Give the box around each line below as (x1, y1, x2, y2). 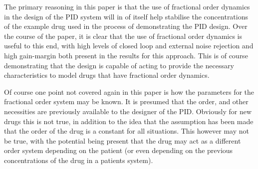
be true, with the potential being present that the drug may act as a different (4, 135, 241, 146)
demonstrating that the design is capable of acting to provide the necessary (4, 60, 234, 70)
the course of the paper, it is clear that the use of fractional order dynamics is (4, 30, 242, 41)
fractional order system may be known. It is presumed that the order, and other (4, 96, 249, 107)
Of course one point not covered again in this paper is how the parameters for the (4, 86, 255, 97)
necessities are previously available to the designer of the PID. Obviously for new (4, 106, 252, 116)
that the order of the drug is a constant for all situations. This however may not (4, 126, 249, 136)
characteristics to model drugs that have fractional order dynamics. (4, 70, 210, 80)
